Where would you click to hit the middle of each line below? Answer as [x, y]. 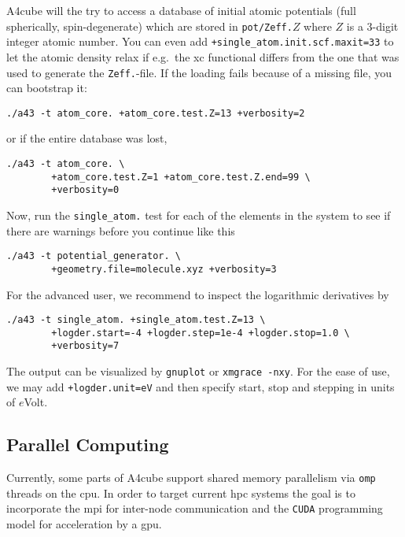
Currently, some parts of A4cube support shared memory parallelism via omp [191, 478]
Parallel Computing [88, 444]
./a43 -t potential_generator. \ [94, 256]
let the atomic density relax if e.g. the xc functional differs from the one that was [203, 56]
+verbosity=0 [85, 190]
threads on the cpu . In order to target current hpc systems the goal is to [181, 493]
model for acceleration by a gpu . [84, 524]
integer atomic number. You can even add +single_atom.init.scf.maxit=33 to [200, 41]
